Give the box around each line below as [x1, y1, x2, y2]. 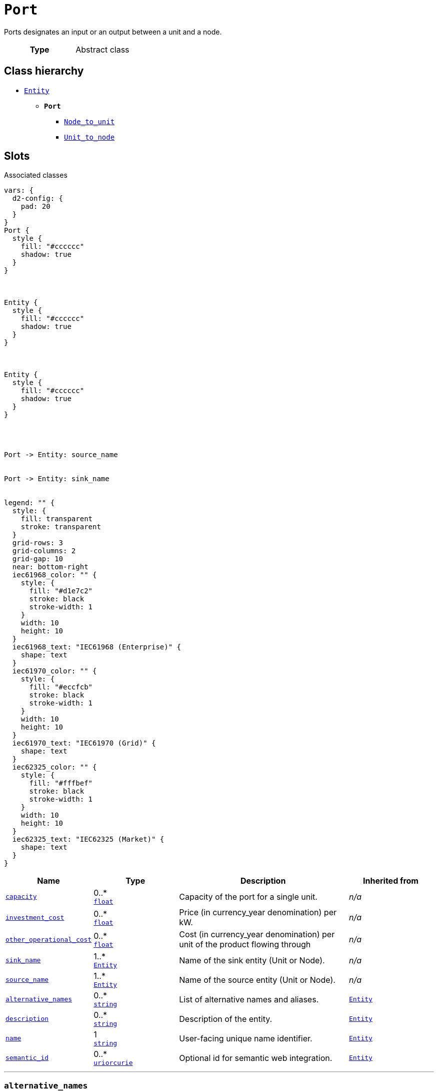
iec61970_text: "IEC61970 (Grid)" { [12, 739, 156, 748]
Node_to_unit [64, 117, 115, 126]
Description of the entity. [179, 1013, 272, 1024]
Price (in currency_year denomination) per [179, 907, 336, 918]
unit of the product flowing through [179, 939, 311, 950]
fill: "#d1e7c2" [29, 587, 93, 595]
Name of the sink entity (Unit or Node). [179, 955, 325, 965]
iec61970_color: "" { [12, 667, 97, 675]
